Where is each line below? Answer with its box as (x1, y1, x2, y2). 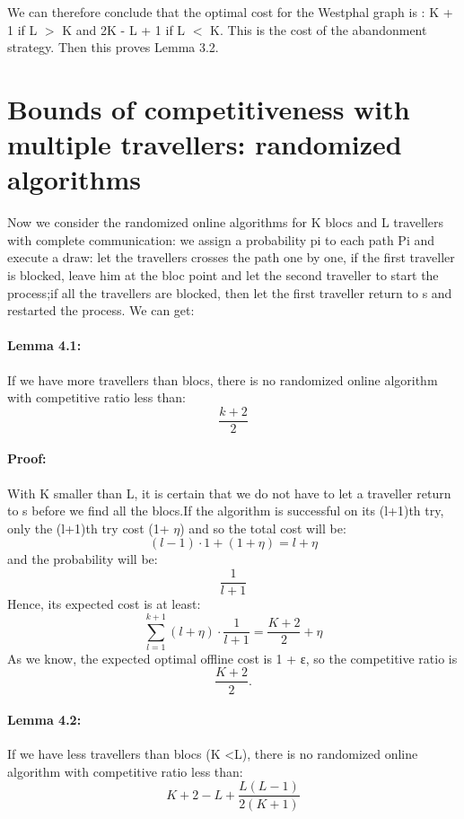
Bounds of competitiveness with (7, 90, 410, 127)
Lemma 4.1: (7, 336, 82, 355)
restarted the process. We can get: (7, 301, 195, 320)
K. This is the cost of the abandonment (210, 20, 427, 39)
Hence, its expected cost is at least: (7, 594, 201, 613)
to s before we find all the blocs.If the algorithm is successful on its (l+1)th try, (7, 501, 444, 520)
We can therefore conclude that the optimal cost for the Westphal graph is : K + (7, 3, 453, 21)
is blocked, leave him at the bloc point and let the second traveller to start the (7, 266, 439, 285)
